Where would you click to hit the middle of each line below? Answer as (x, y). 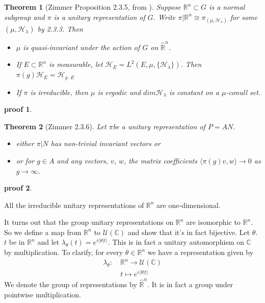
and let (48, 242)
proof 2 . (18, 188)
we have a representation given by (201, 252)
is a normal (227, 7)
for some (244, 17)
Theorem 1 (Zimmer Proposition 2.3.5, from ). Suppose (92, 7)
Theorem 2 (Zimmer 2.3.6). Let (55, 126)
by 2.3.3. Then (60, 28)
